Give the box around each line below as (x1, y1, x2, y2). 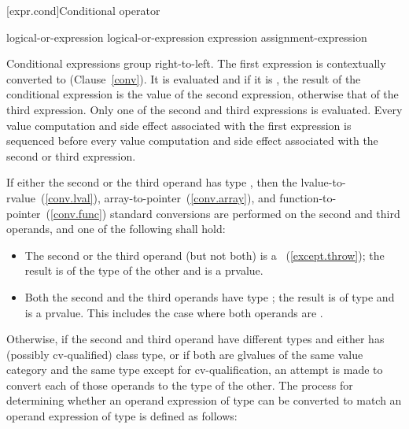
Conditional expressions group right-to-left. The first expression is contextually (6, 55, 386, 72)
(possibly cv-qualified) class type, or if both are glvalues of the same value (6, 346, 363, 362)
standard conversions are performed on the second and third (109, 205, 400, 221)
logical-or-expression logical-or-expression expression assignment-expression (6, 28, 367, 45)
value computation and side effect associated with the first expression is (6, 116, 352, 133)
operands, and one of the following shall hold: (6, 220, 226, 237)
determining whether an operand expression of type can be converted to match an (6, 392, 402, 409)
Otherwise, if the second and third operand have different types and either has (6, 331, 385, 347)
